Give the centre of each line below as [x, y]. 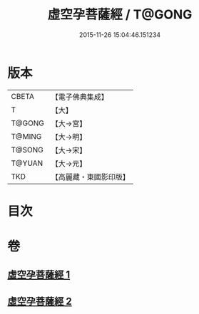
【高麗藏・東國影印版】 [90, 177]
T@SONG [27, 150]
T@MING [26, 136]
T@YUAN [27, 163]
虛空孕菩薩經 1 [39, 275]
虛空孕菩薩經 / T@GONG [120, 15]
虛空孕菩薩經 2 [40, 301]
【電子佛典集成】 [80, 97]
